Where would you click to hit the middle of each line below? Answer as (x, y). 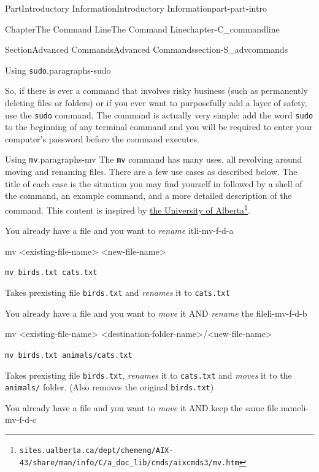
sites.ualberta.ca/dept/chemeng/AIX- (96, 451)
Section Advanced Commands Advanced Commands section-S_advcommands (147, 49)
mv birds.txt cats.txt (51, 273)
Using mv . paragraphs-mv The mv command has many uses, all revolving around (154, 159)
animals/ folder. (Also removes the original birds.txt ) (110, 387)
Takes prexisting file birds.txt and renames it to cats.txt (117, 292)
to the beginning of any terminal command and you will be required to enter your (159, 127)
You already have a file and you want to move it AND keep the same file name (153, 407)
